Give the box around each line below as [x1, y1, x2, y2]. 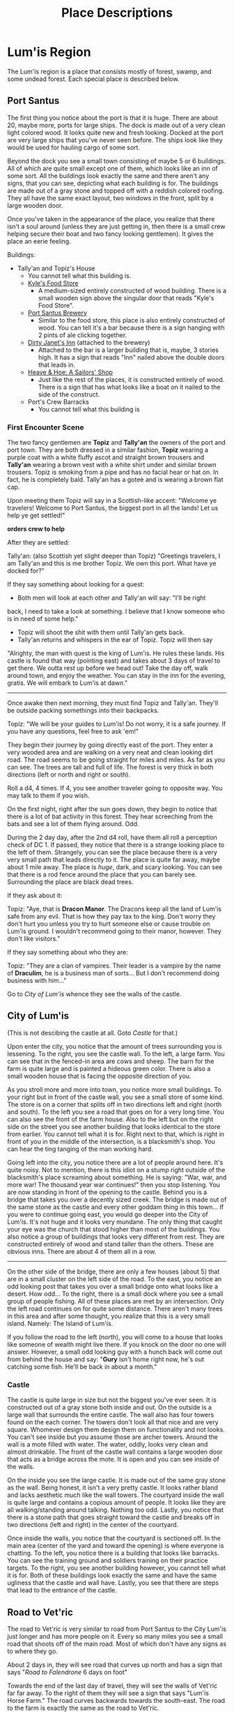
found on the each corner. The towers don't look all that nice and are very [7, 1418, 219, 1426]
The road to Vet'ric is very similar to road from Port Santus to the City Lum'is [7, 1625, 226, 1633]
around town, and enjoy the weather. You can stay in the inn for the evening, [7, 672, 226, 680]
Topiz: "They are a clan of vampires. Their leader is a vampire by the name [7, 961, 221, 970]
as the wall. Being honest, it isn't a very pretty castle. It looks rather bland [7, 1484, 218, 1492]
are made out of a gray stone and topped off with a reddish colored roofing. [7, 186, 224, 195]
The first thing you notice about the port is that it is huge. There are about [7, 113, 218, 121]
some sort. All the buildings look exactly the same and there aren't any [7, 171, 210, 179]
